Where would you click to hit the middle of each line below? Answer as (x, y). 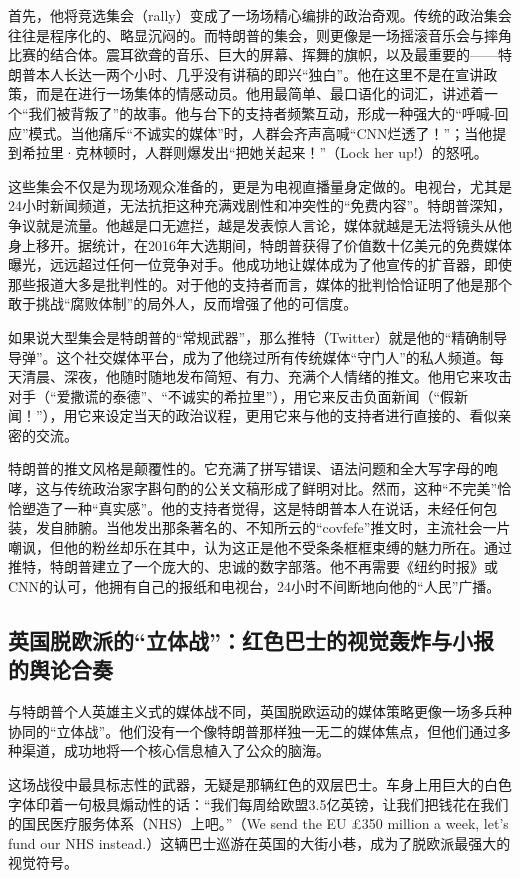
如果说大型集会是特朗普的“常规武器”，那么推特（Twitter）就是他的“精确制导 (258, 336)
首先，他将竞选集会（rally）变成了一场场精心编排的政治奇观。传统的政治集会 (260, 15)
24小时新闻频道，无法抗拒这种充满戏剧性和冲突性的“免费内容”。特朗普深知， (260, 205)
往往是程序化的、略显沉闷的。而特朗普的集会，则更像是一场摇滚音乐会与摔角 (260, 34)
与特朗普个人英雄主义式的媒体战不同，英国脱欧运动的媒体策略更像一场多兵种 (260, 711)
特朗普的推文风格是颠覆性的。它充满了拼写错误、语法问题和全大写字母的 (246, 468)
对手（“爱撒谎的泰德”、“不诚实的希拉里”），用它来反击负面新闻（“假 (231, 395)
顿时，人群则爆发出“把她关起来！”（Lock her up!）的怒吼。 (295, 152)
